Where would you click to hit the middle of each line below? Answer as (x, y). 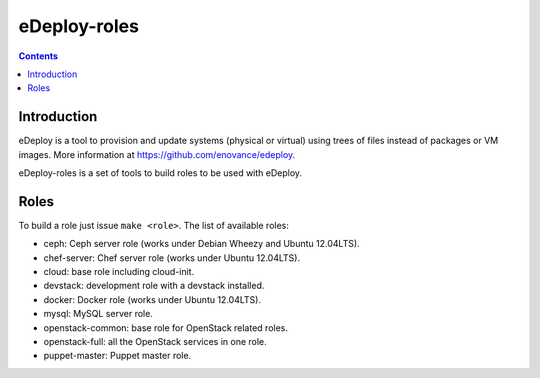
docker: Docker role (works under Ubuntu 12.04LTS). (152, 299)
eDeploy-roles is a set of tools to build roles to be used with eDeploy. (160, 173)
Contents (38, 56)
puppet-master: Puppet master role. (117, 356)
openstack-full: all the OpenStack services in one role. (155, 342)
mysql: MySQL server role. (98, 314)
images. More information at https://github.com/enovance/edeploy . (157, 154)
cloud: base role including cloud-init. (119, 272)
